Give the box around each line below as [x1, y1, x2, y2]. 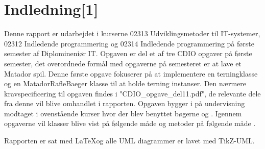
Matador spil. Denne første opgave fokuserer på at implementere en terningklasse [4, 68, 258, 79]
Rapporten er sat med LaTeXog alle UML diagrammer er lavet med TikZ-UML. [4, 135, 255, 146]
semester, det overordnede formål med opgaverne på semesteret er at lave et [4, 58, 242, 68]
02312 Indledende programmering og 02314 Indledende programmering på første [4, 38, 254, 48]
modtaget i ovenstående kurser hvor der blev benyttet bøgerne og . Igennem [4, 108, 242, 118]
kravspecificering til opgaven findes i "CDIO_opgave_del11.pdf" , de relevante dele [4, 88, 261, 98]
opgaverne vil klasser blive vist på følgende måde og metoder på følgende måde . [4, 118, 256, 129]
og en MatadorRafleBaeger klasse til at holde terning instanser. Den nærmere [4, 78, 246, 89]
